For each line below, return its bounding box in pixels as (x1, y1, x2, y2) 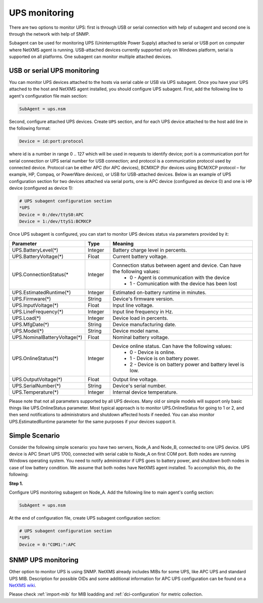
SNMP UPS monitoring (9, 556, 79, 564)
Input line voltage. (113, 301, 154, 308)
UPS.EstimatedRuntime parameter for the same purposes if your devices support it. (9, 419, 176, 424)
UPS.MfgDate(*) (12, 321, 50, 328)
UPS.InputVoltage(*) (12, 301, 58, 308)
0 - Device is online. (130, 349, 176, 356)
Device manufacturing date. (113, 321, 176, 328)
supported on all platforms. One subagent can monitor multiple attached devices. (9, 54, 172, 60)
